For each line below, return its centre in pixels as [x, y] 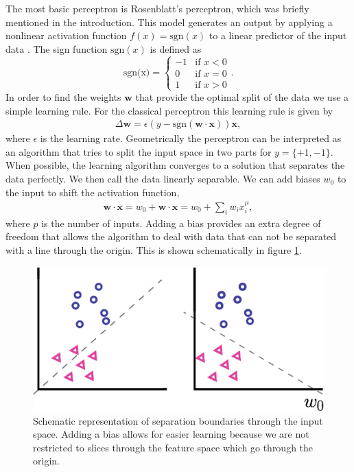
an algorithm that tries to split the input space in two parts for [139, 151]
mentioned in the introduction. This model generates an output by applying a [169, 22]
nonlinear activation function [66, 35]
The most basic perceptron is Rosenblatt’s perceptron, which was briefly [157, 8]
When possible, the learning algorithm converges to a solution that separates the [175, 165]
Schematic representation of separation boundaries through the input [178, 420]
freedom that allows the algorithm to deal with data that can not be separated [171, 236]
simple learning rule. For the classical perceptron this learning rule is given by [169, 110]
